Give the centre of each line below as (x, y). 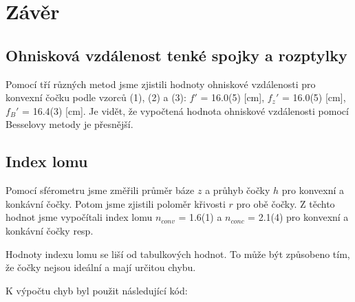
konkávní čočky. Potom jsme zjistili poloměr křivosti (116, 203)
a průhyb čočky (238, 190)
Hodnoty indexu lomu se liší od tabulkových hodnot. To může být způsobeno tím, (178, 254)
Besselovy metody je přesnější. (69, 124)
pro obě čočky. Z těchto (286, 203)
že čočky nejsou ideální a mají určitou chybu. (101, 267)
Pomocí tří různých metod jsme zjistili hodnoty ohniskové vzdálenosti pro (161, 84)
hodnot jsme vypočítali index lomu (79, 217)
